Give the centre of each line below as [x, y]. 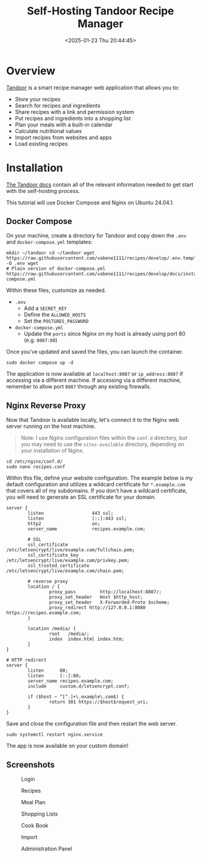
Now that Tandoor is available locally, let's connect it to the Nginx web [93, 420]
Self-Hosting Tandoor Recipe [100, 11]
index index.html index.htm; [86, 639]
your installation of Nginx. [53, 451]
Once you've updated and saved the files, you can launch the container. [95, 352]
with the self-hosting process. [43, 191]
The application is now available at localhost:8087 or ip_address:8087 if [95, 374]
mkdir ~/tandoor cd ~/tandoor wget [51, 253]
